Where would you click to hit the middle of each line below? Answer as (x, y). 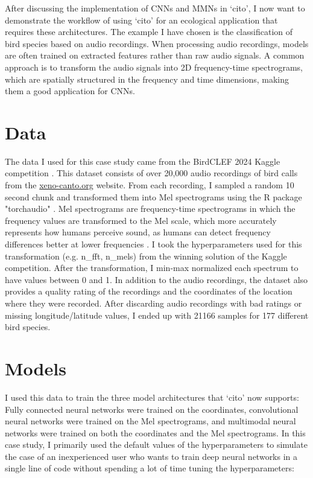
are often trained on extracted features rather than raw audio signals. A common (155, 55)
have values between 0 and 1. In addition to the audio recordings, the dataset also (156, 279)
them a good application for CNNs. (70, 91)
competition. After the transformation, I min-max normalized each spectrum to (152, 268)
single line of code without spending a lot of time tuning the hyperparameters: (150, 468)
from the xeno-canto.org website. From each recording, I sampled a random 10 (150, 185)
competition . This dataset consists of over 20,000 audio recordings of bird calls (151, 173)
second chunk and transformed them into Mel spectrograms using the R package (153, 196)
